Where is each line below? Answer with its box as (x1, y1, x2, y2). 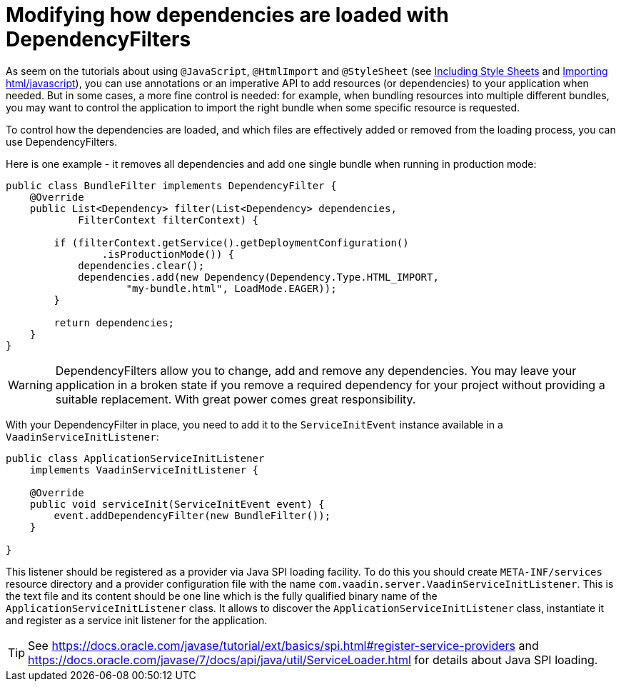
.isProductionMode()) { (101, 248, 235, 260)
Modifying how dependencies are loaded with (6, 3, 449, 27)
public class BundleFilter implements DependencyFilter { (6, 179, 337, 191)
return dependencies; (54, 316, 175, 329)
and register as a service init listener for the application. (6, 613, 268, 626)
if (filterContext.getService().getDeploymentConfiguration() (54, 236, 409, 249)
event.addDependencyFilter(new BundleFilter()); (54, 509, 331, 521)
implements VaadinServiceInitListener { (29, 463, 259, 476)
